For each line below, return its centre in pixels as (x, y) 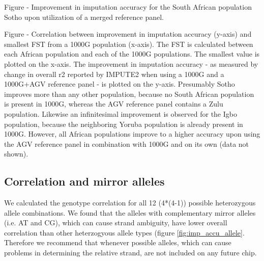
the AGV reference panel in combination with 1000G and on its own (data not (127, 143)
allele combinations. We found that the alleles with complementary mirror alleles (130, 212)
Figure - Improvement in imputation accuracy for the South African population (128, 7)
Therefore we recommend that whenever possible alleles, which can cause (118, 242)
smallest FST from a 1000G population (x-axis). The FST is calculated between (129, 44)
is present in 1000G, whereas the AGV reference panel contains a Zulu (114, 104)
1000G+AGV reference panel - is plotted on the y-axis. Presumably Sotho (120, 84)
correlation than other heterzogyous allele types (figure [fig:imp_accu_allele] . (124, 232)
